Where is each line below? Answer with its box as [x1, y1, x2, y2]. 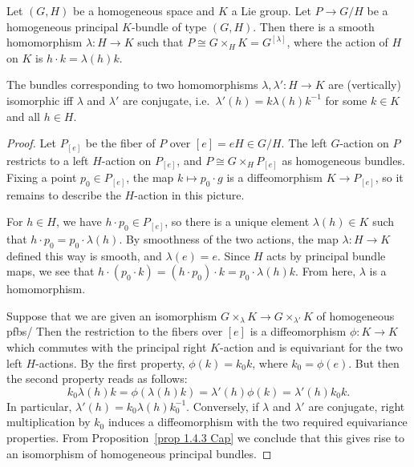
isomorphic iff [6, 91, 73, 108]
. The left [281, 135, 327, 151]
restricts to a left [6, 151, 89, 168]
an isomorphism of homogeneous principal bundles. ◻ [6, 445, 272, 461]
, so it [375, 169, 404, 186]
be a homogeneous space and [73, 2, 215, 18]
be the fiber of [85, 135, 156, 151]
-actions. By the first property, [35, 354, 185, 371]
